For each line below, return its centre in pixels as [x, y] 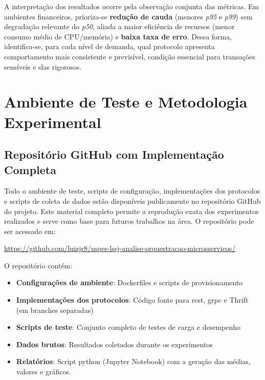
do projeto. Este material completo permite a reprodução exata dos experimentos [131, 211]
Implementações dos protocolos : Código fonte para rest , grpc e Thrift [132, 300]
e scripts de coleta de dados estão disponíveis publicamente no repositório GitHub [132, 200]
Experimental [53, 122]
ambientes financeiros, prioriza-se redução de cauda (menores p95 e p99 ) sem [128, 16]
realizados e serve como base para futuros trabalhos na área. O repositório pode [129, 221]
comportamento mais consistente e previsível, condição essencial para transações [130, 56]
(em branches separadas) [55, 310]
